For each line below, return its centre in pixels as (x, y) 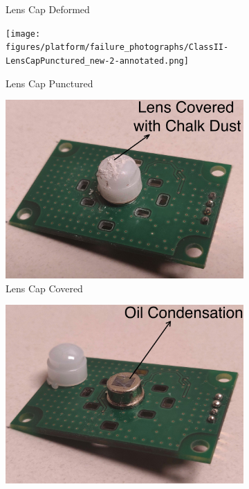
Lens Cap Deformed (48, 9)
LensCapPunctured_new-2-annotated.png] (97, 61)
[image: (23, 34)
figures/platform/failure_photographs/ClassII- (117, 47)
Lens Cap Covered (44, 288)
